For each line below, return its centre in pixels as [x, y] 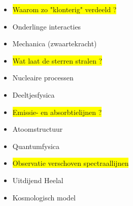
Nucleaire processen [43, 78]
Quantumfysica [36, 146]
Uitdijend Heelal [38, 180]
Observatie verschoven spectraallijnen [71, 163]
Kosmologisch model [44, 197]
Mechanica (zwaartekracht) [55, 43]
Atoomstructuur [38, 129]
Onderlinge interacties [47, 26]
